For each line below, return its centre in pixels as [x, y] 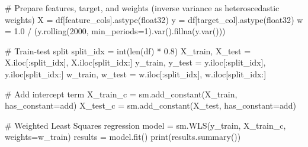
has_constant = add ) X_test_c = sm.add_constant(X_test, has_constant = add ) [150, 105]
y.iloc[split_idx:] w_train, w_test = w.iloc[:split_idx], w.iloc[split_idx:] [136, 73]
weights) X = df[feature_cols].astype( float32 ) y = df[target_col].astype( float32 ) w [154, 19]
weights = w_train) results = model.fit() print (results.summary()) [123, 137]
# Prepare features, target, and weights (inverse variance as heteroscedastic [142, 8]
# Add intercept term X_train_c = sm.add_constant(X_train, [121, 94]
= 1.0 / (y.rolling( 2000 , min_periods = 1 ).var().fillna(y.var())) [115, 31]
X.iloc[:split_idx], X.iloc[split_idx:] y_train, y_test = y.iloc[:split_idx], [135, 62]
